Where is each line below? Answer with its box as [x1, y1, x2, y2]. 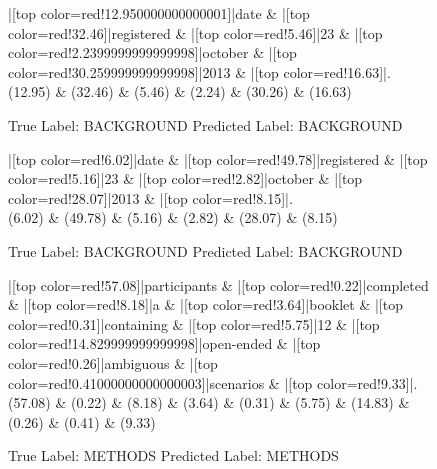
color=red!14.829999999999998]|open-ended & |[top [8, 333, 321, 354]
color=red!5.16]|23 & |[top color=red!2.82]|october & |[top [8, 168, 363, 189]
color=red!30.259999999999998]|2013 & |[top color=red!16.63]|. [8, 61, 391, 82]
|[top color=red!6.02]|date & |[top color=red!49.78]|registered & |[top [8, 148, 428, 169]
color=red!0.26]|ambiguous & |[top [8, 352, 218, 373]
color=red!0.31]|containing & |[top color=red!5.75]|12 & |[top [8, 313, 380, 334]
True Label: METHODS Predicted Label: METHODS [8, 445, 339, 466]
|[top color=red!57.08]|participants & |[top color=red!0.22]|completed [8, 274, 429, 295]
